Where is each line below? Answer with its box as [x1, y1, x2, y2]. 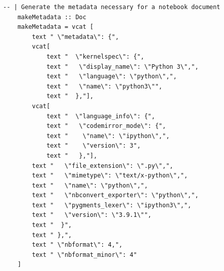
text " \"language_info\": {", [46, 112, 155, 120]
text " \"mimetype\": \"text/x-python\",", [32, 172, 188, 179]
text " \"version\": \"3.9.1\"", [32, 211, 152, 219]
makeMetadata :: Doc [17, 13, 86, 21]
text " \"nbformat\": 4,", [32, 241, 123, 249]
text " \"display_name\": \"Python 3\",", [46, 63, 199, 70]
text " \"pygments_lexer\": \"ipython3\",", [32, 201, 192, 209]
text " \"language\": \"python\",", [46, 73, 177, 80]
